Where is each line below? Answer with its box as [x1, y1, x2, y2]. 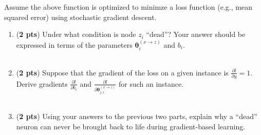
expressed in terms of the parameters [16, 39, 133, 50]
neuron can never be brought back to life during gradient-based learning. [16, 121, 246, 131]
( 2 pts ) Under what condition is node [16, 29, 136, 40]
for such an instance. [118, 78, 184, 89]
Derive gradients [16, 78, 68, 89]
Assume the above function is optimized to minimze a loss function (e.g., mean [4, 2, 252, 12]
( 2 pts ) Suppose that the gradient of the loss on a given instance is [16, 67, 229, 78]
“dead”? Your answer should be [146, 29, 246, 40]
